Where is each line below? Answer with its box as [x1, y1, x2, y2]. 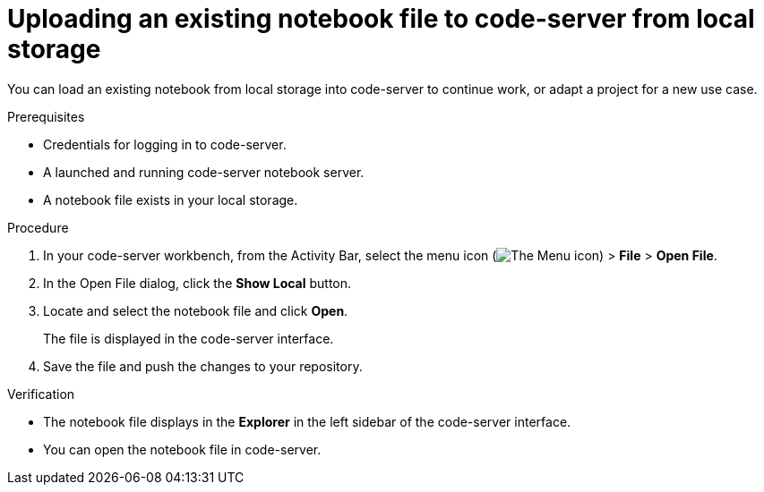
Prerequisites [7, 108, 85, 124]
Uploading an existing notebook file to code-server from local [7, 4, 755, 34]
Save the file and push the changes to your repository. [43, 358, 363, 374]
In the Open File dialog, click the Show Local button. [43, 275, 352, 291]
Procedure [7, 219, 69, 235]
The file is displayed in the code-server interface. [43, 330, 334, 346]
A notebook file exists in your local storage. [43, 191, 298, 208]
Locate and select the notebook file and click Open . [43, 302, 348, 318]
